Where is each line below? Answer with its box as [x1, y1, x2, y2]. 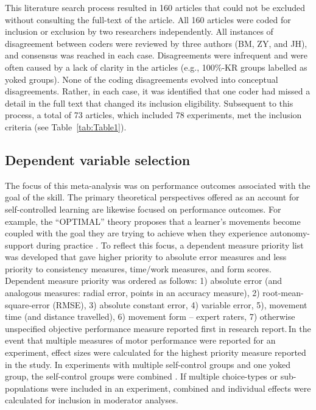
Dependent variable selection [5, 150, 191, 169]
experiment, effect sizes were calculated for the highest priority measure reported [5, 346, 306, 359]
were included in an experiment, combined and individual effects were [51, 381, 311, 394]
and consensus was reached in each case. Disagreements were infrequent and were [5, 49, 308, 62]
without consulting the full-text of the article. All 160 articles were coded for [5, 13, 291, 26]
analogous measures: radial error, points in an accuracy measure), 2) [5, 286, 260, 299]
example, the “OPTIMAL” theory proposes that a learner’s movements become [5, 214, 301, 227]
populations [5, 381, 49, 394]
